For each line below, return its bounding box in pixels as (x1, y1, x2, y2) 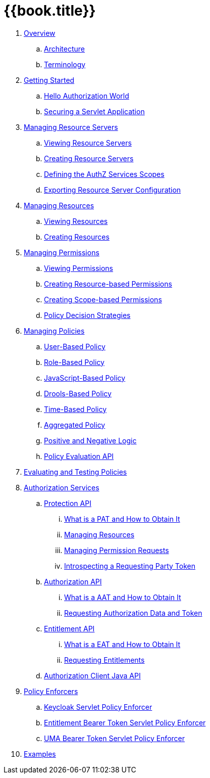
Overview (24, 28, 56, 37)
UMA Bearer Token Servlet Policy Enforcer (44, 734, 185, 743)
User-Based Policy (44, 342, 106, 351)
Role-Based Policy (44, 357, 104, 367)
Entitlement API (44, 624, 95, 633)
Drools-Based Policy (44, 389, 112, 398)
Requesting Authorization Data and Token (64, 608, 202, 617)
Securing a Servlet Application (44, 107, 145, 116)
